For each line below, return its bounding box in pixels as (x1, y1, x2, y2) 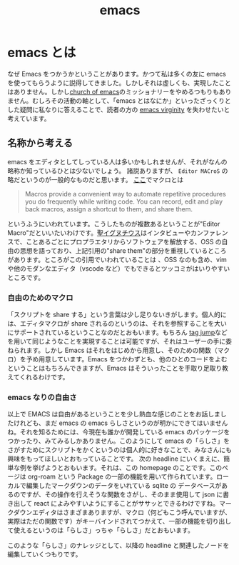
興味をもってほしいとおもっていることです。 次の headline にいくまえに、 (7, 454, 224, 463)
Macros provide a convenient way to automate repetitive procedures (24, 189, 226, 198)
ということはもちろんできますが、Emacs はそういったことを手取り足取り (7, 364, 223, 373)
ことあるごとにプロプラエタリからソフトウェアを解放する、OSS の (26, 237, 223, 246)
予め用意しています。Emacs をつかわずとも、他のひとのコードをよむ (26, 355, 228, 364)
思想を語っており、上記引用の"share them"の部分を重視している (19, 246, 208, 255)
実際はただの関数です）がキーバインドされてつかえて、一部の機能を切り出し (7, 517, 232, 526)
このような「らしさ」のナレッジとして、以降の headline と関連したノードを (7, 541, 230, 550)
